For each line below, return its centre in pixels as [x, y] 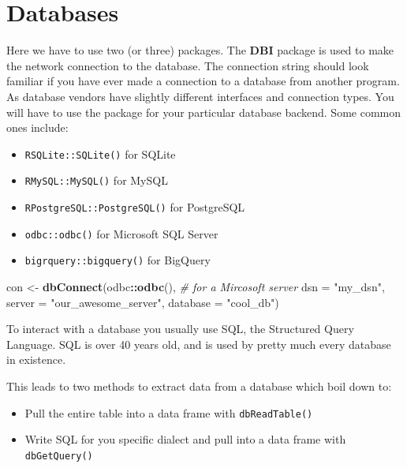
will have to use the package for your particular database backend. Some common [204, 112]
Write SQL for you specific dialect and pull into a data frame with [185, 439]
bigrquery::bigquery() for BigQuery [118, 260]
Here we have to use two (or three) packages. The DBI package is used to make [200, 50]
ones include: [37, 127]
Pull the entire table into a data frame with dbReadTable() [169, 412]
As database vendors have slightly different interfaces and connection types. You [200, 96]
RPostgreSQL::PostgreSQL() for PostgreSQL [135, 207]
